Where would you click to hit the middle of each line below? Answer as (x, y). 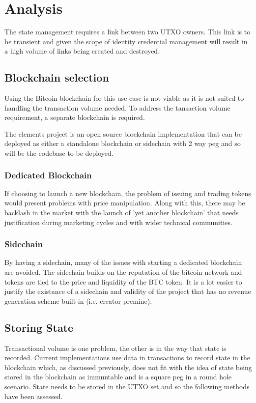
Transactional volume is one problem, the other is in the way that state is (115, 348)
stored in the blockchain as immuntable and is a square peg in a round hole (118, 377)
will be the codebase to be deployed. (59, 153)
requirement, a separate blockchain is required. (75, 117)
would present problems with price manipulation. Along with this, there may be (125, 203)
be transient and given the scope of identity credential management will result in (126, 41)
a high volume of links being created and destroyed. (82, 51)
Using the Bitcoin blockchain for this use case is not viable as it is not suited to (124, 98)
